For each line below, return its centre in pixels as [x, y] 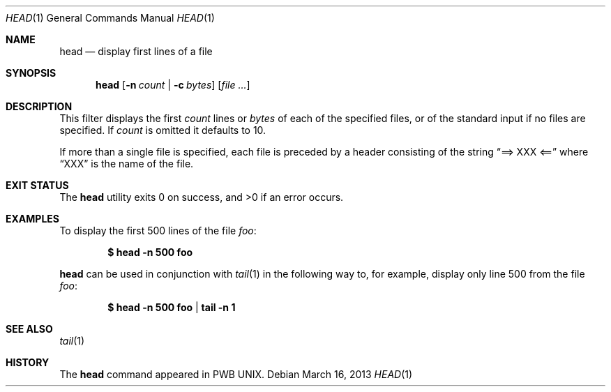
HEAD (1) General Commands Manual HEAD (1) [110, 18]
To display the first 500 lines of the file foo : [158, 231]
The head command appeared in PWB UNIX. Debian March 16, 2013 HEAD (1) [236, 374]
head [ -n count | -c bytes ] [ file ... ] [173, 85]
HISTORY [28, 362]
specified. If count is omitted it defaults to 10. [163, 130]
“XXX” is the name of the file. [127, 164]
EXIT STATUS [37, 185]
